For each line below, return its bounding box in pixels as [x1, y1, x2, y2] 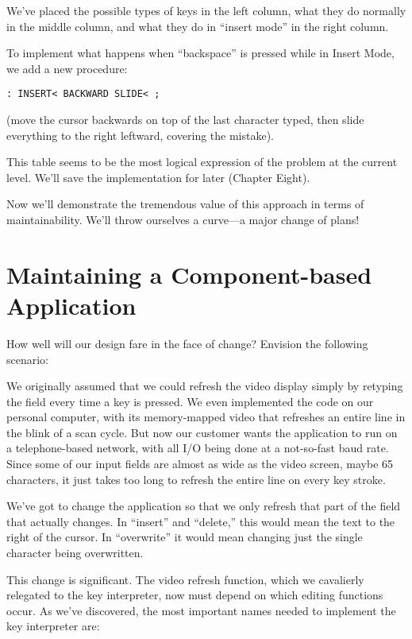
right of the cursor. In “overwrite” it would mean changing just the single [6, 529, 363, 545]
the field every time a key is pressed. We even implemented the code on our [6, 393, 374, 409]
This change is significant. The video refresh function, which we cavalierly [6, 571, 364, 587]
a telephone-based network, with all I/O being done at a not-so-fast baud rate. [6, 440, 389, 456]
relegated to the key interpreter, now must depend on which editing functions [6, 587, 383, 603]
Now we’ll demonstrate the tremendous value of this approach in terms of [6, 196, 364, 212]
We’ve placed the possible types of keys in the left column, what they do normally [6, 2, 406, 18]
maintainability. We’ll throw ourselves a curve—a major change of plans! [6, 211, 360, 227]
